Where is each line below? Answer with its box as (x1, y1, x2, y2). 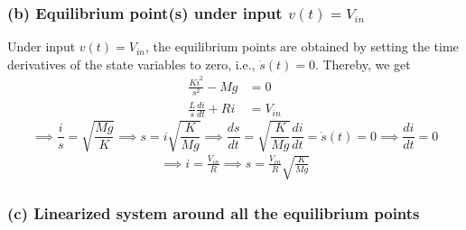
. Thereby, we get (314, 54, 411, 73)
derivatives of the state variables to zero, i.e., (7, 54, 256, 73)
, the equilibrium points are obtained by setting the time (145, 37, 459, 56)
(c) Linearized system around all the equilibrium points (7, 202, 420, 225)
